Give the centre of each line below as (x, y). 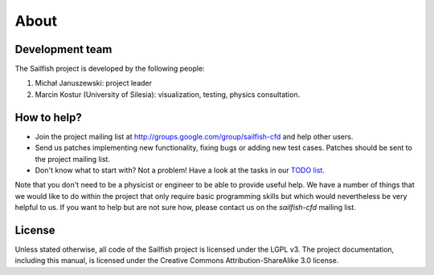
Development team (63, 49)
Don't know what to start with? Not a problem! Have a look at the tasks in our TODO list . (180, 170)
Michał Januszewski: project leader (94, 83)
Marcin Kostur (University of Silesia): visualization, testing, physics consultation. (168, 94)
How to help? (48, 117)
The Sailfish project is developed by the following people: (110, 69)
